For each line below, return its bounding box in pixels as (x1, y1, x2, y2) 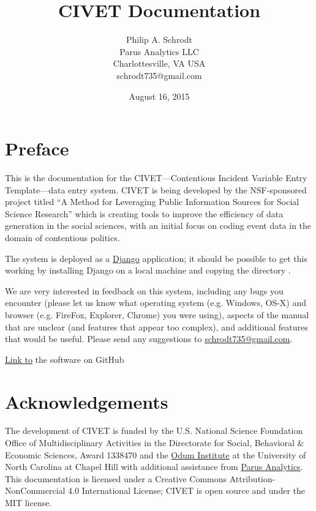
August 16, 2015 (129, 89, 190, 102)
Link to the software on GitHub (5, 352, 124, 365)
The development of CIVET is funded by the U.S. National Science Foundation (5, 424, 303, 437)
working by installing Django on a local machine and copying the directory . (5, 264, 291, 277)
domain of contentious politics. (5, 231, 120, 244)
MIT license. (5, 496, 52, 509)
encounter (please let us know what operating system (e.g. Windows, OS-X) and (5, 296, 306, 309)
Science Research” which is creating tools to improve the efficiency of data (5, 207, 284, 220)
